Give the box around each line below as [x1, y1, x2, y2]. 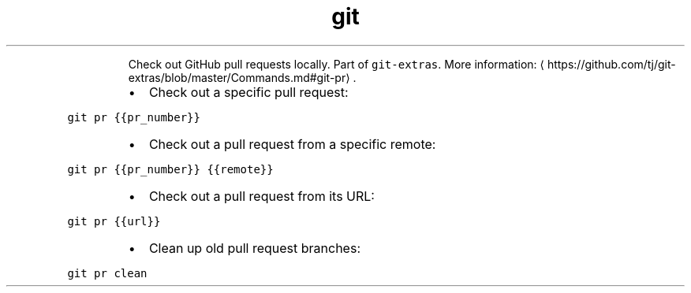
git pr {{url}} [67, 214, 161, 228]
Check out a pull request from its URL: [148, 187, 375, 204]
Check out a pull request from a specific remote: [148, 135, 436, 152]
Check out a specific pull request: [148, 83, 349, 100]
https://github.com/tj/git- [547, 57, 676, 71]
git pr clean [67, 266, 148, 280]
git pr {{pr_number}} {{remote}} [67, 162, 274, 176]
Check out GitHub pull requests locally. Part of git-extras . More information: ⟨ [128, 57, 544, 71]
